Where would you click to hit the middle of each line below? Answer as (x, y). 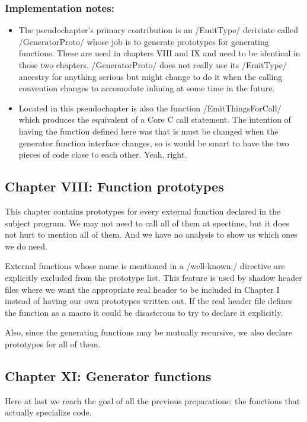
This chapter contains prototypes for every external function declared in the (143, 211)
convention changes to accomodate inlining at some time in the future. (147, 88)
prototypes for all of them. (53, 343)
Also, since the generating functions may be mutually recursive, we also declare (149, 332)
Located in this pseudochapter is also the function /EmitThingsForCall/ (150, 108)
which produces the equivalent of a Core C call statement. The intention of (155, 119)
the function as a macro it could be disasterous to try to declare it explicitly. (144, 312)
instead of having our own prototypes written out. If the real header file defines (149, 301)
